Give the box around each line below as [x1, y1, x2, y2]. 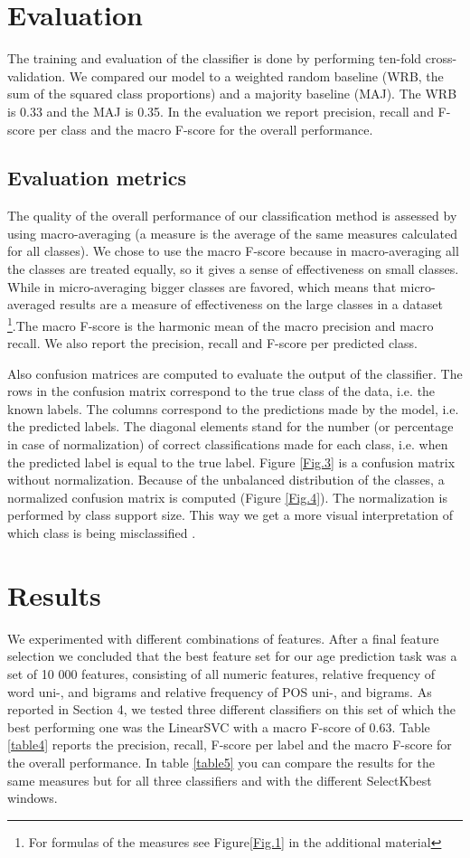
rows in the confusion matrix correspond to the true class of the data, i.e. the [7, 382, 436, 401]
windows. [7, 788, 58, 807]
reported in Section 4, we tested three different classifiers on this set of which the [7, 700, 456, 719]
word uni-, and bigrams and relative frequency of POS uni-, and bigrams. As [7, 682, 432, 701]
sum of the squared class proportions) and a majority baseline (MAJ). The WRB [7, 84, 457, 103]
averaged [7, 295, 56, 314]
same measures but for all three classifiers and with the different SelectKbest [7, 770, 432, 789]
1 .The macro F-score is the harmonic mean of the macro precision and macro [7, 313, 434, 335]
